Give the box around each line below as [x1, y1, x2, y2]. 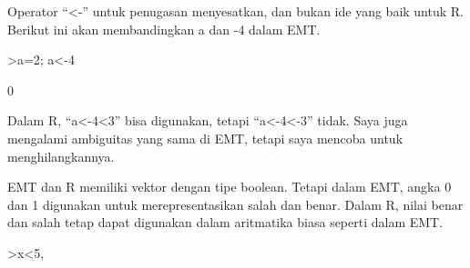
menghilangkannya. [7, 146, 115, 165]
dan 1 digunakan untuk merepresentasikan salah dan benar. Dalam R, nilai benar [7, 194, 464, 213]
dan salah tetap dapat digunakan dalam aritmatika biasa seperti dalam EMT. [7, 213, 444, 232]
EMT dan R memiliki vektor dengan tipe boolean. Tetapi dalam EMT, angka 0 [7, 177, 452, 196]
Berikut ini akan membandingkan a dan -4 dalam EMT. [7, 19, 321, 38]
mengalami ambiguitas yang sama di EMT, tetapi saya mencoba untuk [7, 128, 404, 147]
